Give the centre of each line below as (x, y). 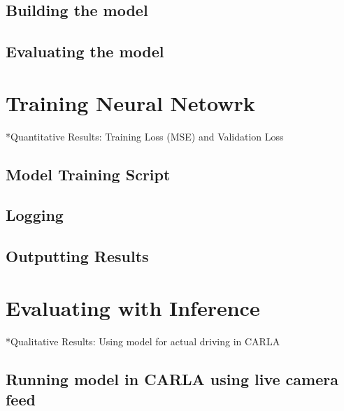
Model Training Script (88, 174)
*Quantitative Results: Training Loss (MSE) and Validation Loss (145, 136)
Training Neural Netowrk (130, 102)
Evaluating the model (85, 51)
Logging (35, 215)
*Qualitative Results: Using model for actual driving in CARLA (143, 341)
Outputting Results (77, 256)
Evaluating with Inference (133, 307)
